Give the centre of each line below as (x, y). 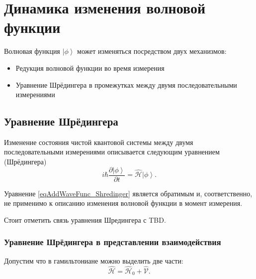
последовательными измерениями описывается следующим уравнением (112, 152)
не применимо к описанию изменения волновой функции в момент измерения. (123, 203)
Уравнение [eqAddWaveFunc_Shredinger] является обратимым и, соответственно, (128, 193)
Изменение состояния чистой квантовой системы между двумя (99, 142)
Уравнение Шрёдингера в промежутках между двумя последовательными (126, 84)
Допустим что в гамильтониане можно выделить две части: (94, 260)
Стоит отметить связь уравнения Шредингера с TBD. (85, 219)
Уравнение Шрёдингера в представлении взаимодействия (113, 242)
